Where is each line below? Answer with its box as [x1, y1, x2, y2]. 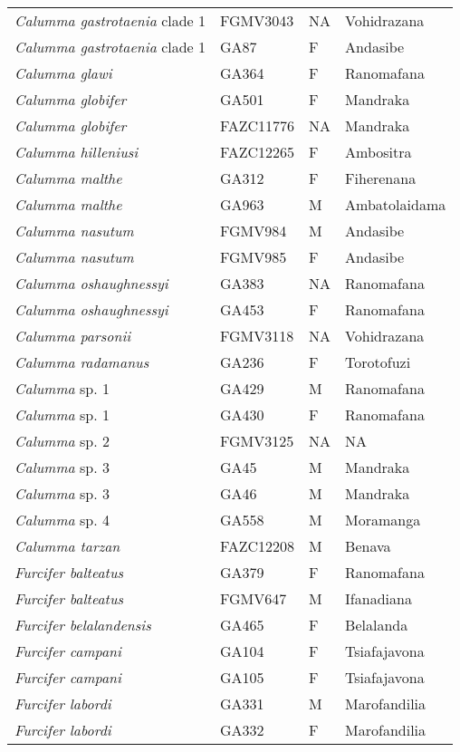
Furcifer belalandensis [14, 614, 151, 635]
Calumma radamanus [14, 352, 149, 372]
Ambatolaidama [345, 194, 446, 215]
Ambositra [345, 141, 412, 162]
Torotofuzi [345, 352, 411, 372]
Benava [345, 535, 391, 556]
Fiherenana [345, 168, 417, 188]
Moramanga [345, 509, 421, 530]
